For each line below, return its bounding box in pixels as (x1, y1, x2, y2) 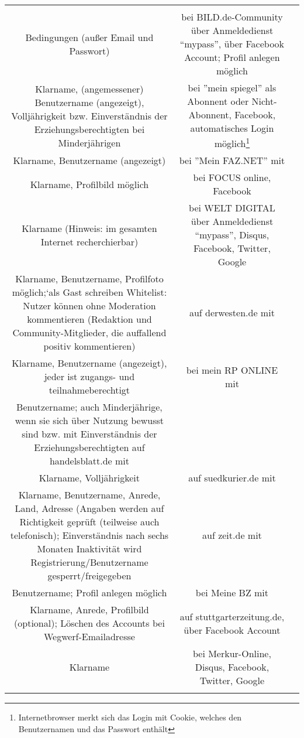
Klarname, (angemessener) (35, 81, 144, 95)
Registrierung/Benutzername (30, 555, 148, 569)
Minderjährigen (58, 135, 121, 149)
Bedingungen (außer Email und (25, 30, 154, 44)
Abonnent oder (187, 94, 249, 108)
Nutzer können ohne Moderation (23, 299, 156, 313)
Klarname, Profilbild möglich (30, 177, 149, 191)
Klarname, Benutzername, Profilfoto (15, 272, 164, 286)
